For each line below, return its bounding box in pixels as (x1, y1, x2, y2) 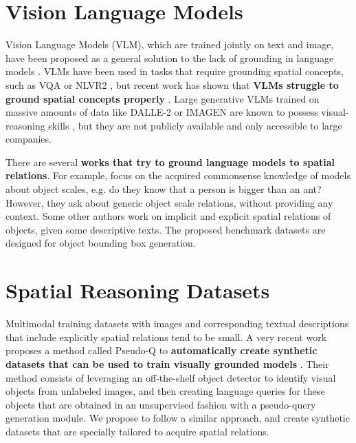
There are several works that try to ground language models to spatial (5, 154, 335, 169)
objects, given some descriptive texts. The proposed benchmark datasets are (5, 222, 326, 236)
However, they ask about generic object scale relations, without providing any (5, 195, 333, 209)
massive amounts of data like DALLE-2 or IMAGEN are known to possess (5, 105, 318, 119)
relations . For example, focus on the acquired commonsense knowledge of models (5, 168, 351, 183)
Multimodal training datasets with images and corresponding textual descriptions (5, 316, 349, 331)
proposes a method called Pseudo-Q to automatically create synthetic (5, 343, 318, 358)
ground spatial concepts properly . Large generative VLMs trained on (5, 91, 320, 105)
